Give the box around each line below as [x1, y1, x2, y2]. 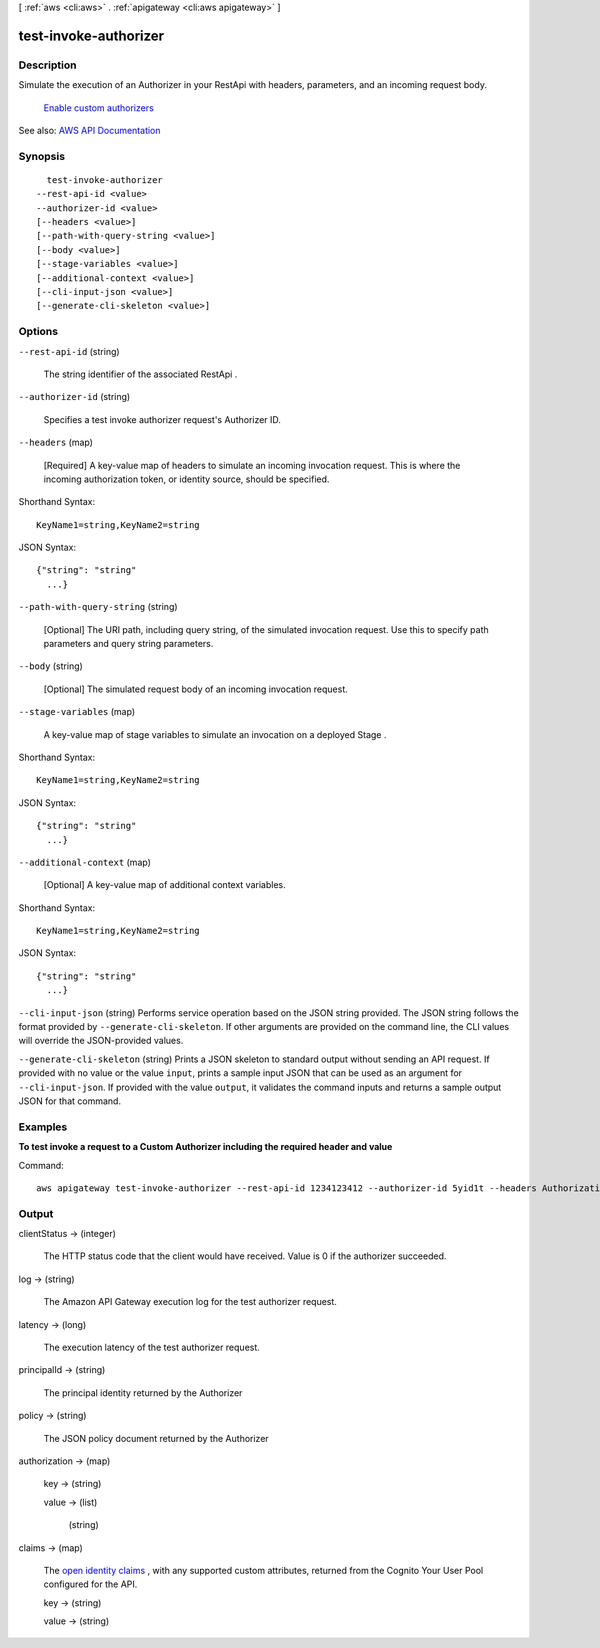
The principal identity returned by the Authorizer [43, 1386, 243, 1399]
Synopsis [18, 149, 65, 163]
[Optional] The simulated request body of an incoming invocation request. [43, 683, 349, 695]
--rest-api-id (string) [18, 345, 120, 357]
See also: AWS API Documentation [18, 124, 161, 136]
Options [18, 325, 59, 339]
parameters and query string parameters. [43, 638, 214, 650]
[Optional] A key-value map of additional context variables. [43, 879, 286, 891]
